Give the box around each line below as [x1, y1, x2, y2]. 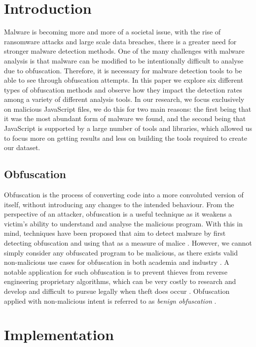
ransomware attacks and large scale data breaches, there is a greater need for [4, 36, 237, 46]
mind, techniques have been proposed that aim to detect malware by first [4, 228, 226, 238]
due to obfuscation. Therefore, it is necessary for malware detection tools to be [4, 65, 242, 75]
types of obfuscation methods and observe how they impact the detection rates [4, 84, 242, 95]
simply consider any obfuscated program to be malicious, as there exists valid [4, 247, 238, 257]
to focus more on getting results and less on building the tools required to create [4, 132, 247, 143]
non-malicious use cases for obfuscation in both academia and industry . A [4, 257, 229, 267]
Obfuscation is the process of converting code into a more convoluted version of [4, 189, 244, 200]
